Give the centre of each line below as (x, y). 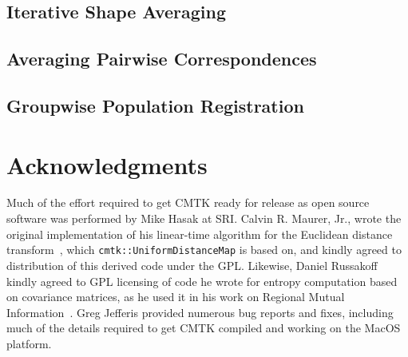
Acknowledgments (107, 164)
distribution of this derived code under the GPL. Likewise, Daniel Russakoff (192, 265)
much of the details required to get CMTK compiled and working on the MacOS (204, 328)
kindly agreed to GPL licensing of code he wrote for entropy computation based (202, 281)
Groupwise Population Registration (155, 105)
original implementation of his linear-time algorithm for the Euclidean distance (200, 234)
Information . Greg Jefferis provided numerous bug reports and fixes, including (200, 312)
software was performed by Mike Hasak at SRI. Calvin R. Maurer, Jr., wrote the (204, 218)
